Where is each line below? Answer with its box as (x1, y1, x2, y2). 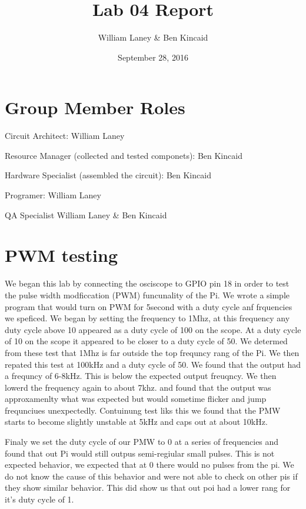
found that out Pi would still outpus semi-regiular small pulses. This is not (5, 447, 275, 459)
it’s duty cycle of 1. (5, 493, 74, 505)
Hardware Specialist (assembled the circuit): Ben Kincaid (5, 169, 211, 181)
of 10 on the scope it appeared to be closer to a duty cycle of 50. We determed (5, 335, 288, 347)
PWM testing (5, 243, 118, 267)
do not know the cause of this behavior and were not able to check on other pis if (5, 470, 298, 482)
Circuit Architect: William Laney (5, 129, 125, 142)
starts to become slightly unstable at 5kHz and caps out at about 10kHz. (5, 415, 268, 428)
